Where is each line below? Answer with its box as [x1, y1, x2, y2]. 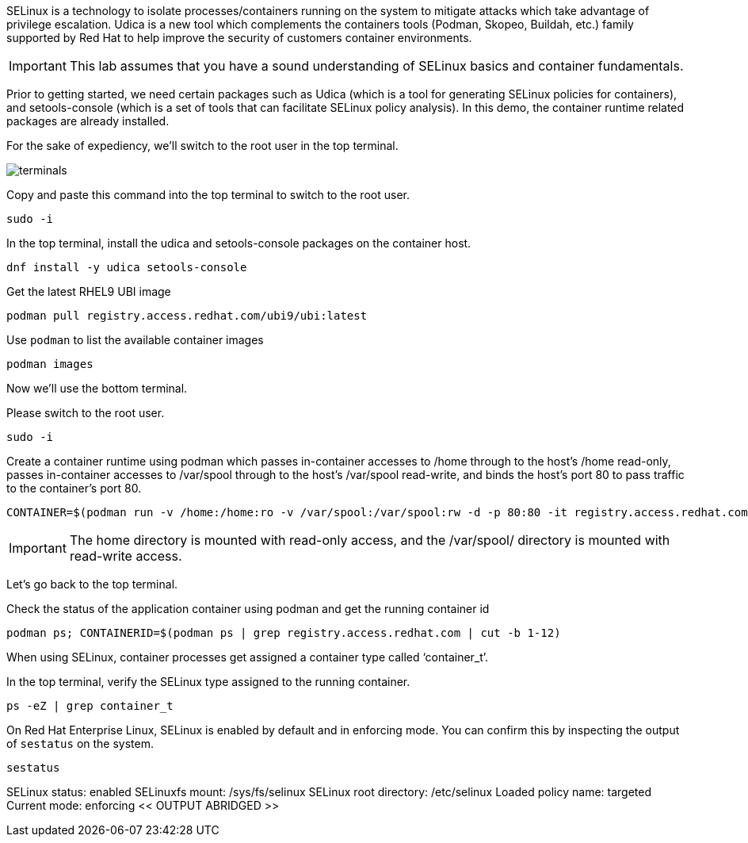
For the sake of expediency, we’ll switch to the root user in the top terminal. [6, 139, 399, 152]
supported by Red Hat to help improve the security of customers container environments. [6, 31, 472, 44]
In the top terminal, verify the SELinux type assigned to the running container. [6, 675, 410, 688]
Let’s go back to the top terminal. [6, 577, 178, 591]
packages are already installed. [6, 114, 170, 128]
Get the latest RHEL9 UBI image [6, 285, 171, 298]
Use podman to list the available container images [6, 333, 264, 347]
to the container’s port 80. [6, 481, 142, 495]
